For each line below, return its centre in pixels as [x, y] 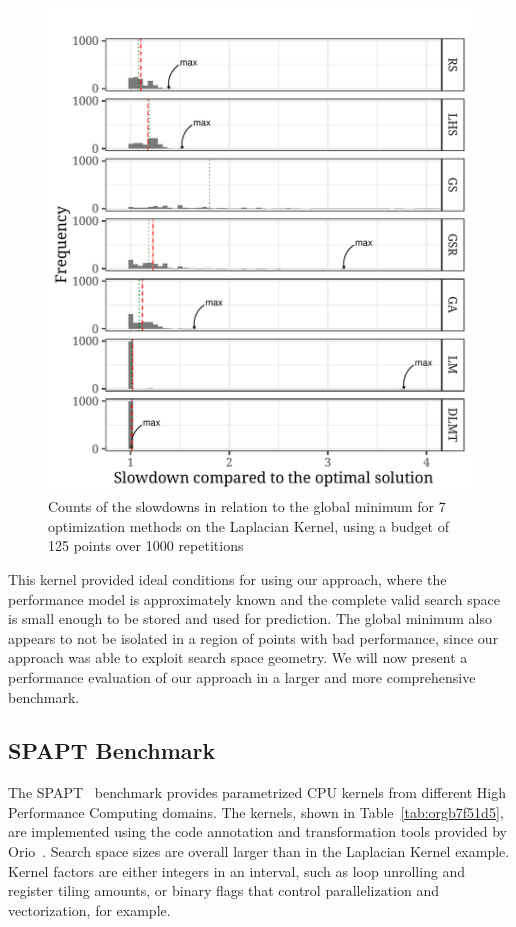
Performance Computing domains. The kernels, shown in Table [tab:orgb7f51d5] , [256, 811]
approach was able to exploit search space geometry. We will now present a [238, 657]
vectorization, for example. [89, 909]
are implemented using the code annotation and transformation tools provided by [257, 831]
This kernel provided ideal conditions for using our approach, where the [227, 578]
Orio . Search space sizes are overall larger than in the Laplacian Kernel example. [259, 851]
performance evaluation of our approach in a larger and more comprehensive [242, 676]
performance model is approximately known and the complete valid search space [254, 598]
